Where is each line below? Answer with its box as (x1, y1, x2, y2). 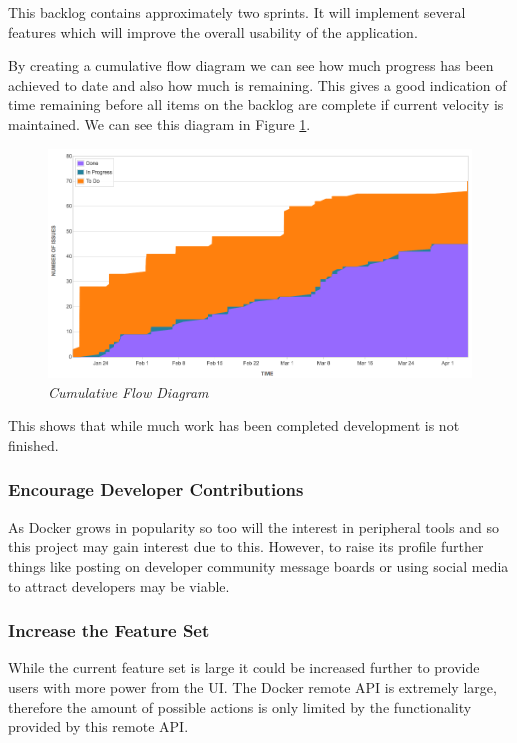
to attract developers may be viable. (8, 575, 230, 596)
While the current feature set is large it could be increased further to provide (8, 657, 480, 678)
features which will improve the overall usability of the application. (8, 21, 418, 42)
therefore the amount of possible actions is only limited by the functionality (8, 696, 472, 717)
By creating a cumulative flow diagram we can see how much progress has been (8, 55, 494, 76)
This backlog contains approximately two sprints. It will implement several (8, 2, 466, 22)
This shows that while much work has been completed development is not (8, 415, 460, 436)
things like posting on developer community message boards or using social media (8, 555, 509, 576)
